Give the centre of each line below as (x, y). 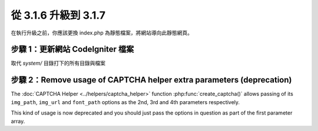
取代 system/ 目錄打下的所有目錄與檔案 (58, 63)
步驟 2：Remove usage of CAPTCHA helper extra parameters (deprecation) (151, 80)
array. (18, 121)
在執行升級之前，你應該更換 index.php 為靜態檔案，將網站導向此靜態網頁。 (102, 33)
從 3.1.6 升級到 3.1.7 (58, 15)
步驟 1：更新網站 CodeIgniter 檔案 (72, 49)
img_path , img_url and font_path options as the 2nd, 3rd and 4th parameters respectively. (125, 102)
